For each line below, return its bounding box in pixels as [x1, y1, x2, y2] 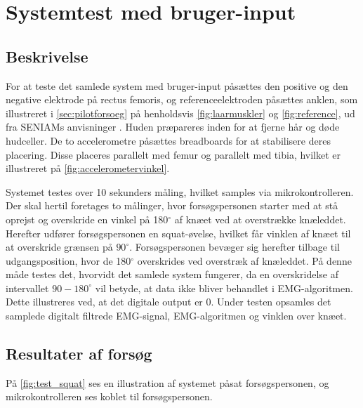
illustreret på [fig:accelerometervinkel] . [6, 161, 170, 176]
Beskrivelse [6, 45, 88, 67]
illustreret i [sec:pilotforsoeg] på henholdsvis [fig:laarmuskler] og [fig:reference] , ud [6, 105, 355, 120]
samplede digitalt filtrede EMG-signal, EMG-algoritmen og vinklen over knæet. [6, 308, 347, 323]
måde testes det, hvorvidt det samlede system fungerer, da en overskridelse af [6, 267, 338, 282]
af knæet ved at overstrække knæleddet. [174, 211, 346, 226]
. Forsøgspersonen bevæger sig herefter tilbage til [129, 239, 340, 254]
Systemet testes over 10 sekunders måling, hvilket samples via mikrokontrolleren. [6, 184, 354, 199]
